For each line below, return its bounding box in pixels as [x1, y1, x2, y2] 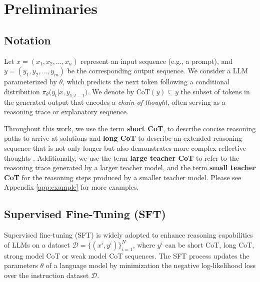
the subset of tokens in [180, 86, 250, 96]
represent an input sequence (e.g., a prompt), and [80, 55, 233, 66]
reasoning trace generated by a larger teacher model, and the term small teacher [4, 162, 256, 173]
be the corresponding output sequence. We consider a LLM [67, 65, 248, 76]
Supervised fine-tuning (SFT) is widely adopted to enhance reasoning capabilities [4, 230, 253, 240]
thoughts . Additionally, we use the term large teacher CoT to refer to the [4, 152, 239, 163]
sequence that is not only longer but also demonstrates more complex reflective [4, 142, 246, 153]
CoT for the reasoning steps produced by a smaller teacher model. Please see [4, 172, 241, 182]
